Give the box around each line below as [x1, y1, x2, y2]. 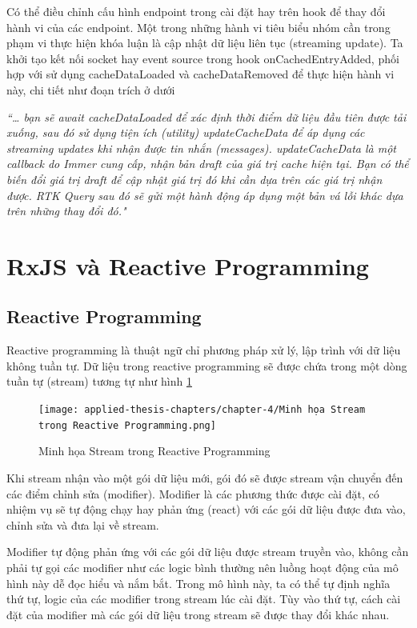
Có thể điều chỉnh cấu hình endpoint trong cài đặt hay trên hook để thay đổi [6, 3, 386, 19]
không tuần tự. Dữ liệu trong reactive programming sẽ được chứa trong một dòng [6, 357, 407, 374]
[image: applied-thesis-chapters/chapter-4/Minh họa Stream [38, 404, 366, 416]
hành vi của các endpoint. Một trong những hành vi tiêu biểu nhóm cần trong [6, 18, 391, 35]
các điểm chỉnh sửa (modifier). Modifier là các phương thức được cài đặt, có [6, 485, 379, 502]
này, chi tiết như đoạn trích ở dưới [6, 81, 175, 98]
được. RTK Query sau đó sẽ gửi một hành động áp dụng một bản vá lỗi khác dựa [6, 186, 403, 203]
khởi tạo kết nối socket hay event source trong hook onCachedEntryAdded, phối [6, 50, 399, 66]
